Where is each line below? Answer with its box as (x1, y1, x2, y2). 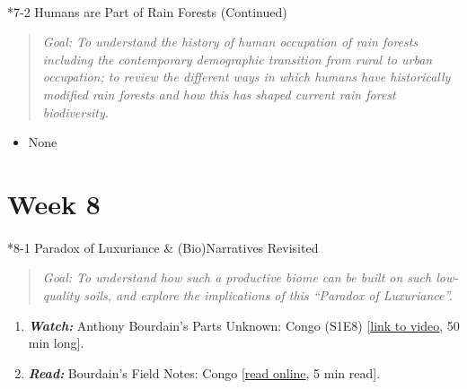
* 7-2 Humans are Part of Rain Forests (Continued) (7, 2, 287, 21)
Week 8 (7, 185, 101, 221)
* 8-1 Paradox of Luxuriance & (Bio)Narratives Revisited (7, 238, 319, 256)
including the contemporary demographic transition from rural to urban (42, 49, 433, 68)
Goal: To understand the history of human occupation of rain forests (42, 32, 419, 51)
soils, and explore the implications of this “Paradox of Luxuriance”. (84, 285, 453, 304)
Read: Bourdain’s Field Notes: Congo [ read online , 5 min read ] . (28, 363, 381, 382)
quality (42, 285, 80, 304)
